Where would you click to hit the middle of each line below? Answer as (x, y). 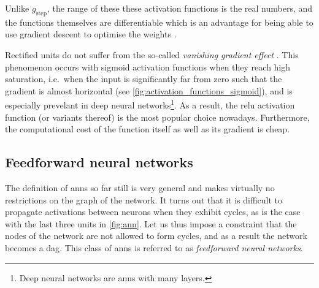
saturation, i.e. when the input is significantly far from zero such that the (144, 79)
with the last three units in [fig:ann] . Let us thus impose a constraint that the (151, 223)
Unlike (17, 8)
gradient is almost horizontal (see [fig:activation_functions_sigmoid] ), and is (149, 90)
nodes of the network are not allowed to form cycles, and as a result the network (156, 236)
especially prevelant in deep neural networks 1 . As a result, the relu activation (150, 104)
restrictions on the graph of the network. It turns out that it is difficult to (144, 199)
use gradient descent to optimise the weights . (91, 34)
